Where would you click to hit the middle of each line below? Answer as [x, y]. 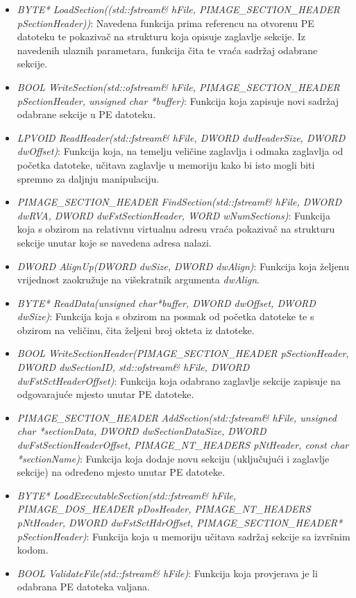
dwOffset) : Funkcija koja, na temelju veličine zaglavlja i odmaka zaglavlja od [180, 151]
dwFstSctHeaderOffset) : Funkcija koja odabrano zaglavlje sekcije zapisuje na [179, 380]
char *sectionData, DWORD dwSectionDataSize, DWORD [142, 431]
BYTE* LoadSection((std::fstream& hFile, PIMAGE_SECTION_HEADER [178, 9]
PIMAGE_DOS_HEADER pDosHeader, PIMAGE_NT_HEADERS [164, 509]
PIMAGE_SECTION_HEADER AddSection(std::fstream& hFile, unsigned [177, 417]
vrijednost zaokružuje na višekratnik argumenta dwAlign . [138, 280]
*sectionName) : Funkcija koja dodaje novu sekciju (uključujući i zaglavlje [173, 458]
